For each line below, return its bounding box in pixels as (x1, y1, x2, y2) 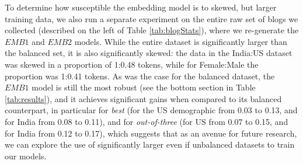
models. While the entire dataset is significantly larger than (74, 35, 287, 47)
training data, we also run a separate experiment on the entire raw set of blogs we (5, 12, 298, 25)
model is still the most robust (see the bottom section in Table (32, 81, 256, 93)
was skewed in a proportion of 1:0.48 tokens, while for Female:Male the (5, 58, 259, 70)
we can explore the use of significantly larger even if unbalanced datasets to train (5, 138, 295, 151)
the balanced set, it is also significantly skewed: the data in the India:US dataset (5, 47, 292, 59)
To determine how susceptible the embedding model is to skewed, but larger (5, 1, 277, 13)
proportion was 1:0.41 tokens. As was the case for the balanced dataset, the (5, 69, 275, 82)
